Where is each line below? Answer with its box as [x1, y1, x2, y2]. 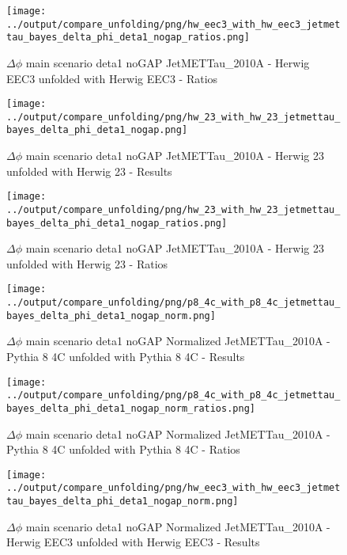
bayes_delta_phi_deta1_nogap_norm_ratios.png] [6, 402, 255, 414]
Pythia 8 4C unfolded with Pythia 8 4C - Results [6, 348, 245, 365]
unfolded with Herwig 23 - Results [6, 162, 172, 179]
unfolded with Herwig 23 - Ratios [6, 255, 168, 272]
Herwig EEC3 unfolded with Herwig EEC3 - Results [6, 534, 260, 550]
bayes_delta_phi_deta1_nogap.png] [6, 124, 188, 136]
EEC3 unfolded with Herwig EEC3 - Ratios [6, 70, 218, 86]
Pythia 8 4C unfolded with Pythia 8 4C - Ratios [6, 441, 240, 458]
